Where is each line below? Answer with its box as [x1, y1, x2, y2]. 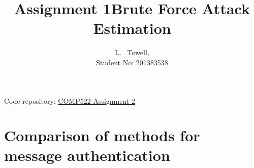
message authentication [4, 145, 170, 165]
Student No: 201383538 [96, 57, 168, 67]
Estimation [93, 18, 171, 38]
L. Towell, [115, 47, 149, 58]
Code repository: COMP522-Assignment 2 [4, 95, 135, 106]
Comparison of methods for [4, 125, 200, 146]
